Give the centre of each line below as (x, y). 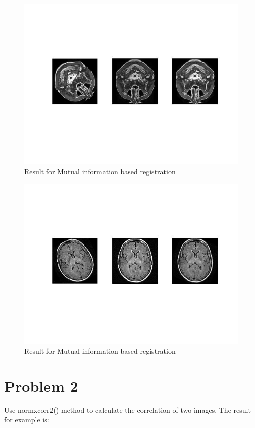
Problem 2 (41, 385)
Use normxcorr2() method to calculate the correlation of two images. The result (127, 410)
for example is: (27, 420)
